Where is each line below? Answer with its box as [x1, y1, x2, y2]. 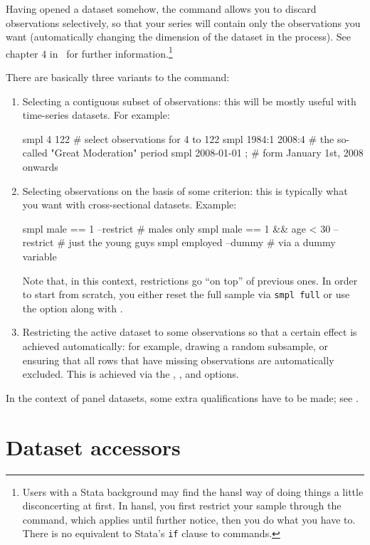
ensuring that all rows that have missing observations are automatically [22, 352, 334, 367]
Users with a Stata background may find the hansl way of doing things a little [22, 484, 364, 499]
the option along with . [22, 300, 123, 315]
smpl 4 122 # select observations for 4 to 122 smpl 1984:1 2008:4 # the [22, 131, 334, 146]
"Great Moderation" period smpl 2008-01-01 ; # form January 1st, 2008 [51, 145, 364, 160]
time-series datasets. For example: [22, 107, 170, 122]
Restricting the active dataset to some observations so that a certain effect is [22, 324, 357, 339]
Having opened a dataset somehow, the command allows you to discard [6, 1, 317, 16]
